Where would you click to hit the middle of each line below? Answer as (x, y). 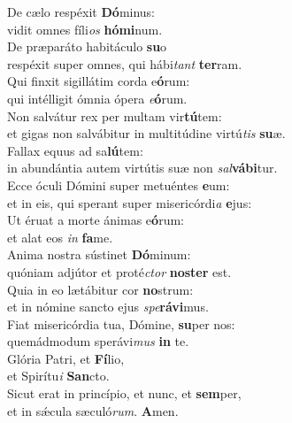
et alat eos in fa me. (60, 237)
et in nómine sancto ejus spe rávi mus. (108, 307)
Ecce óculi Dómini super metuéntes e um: (119, 185)
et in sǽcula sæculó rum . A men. (93, 410)
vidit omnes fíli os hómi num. (85, 29)
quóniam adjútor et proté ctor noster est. (119, 271)
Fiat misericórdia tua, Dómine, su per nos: (121, 323)
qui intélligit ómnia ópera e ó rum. (97, 98)
